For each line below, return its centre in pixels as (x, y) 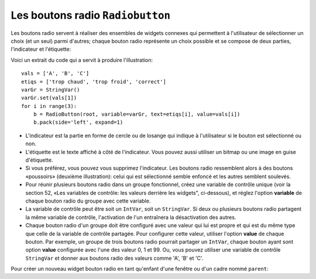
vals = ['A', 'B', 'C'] (55, 74)
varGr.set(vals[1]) (49, 98)
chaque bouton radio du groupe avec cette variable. (88, 201)
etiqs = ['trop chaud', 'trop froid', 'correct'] (94, 81)
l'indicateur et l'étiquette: (41, 49)
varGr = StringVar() (51, 90)
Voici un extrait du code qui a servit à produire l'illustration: (82, 60)
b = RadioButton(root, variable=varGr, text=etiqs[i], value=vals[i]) (137, 114)
